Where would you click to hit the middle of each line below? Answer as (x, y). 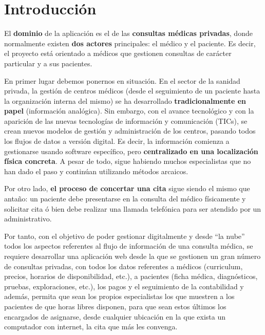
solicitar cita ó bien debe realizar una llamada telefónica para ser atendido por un (133, 208)
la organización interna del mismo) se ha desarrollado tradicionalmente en (125, 100)
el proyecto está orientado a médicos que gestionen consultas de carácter (118, 53)
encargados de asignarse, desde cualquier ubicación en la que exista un (115, 316)
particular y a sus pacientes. (48, 63)
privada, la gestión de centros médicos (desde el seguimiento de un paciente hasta (132, 91)
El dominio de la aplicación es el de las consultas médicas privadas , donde (128, 33)
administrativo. (28, 219)
